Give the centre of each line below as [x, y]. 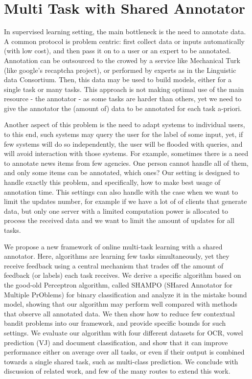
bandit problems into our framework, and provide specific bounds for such [115, 323]
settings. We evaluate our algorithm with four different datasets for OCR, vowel [124, 332]
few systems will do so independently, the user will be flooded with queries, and [123, 144]
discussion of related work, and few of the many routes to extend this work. [117, 371]
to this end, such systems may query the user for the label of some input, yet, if [124, 134]
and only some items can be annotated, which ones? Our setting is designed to [122, 172]
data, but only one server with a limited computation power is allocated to [116, 211]
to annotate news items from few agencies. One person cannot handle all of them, [126, 163]
